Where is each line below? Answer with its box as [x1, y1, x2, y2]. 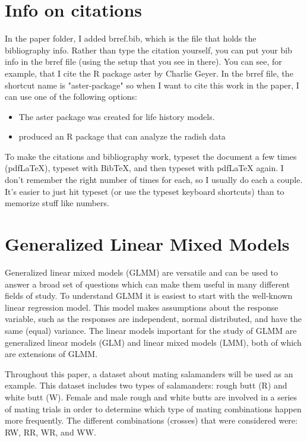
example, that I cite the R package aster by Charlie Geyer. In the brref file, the [5, 67, 293, 79]
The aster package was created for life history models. [18, 110, 215, 122]
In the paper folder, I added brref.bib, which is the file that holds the [5, 32, 257, 45]
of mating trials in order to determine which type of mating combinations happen [5, 402, 302, 415]
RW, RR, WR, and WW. [5, 425, 97, 438]
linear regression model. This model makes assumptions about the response [5, 301, 278, 313]
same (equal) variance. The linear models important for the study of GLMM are [5, 324, 297, 336]
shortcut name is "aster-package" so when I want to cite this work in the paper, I [5, 78, 299, 91]
